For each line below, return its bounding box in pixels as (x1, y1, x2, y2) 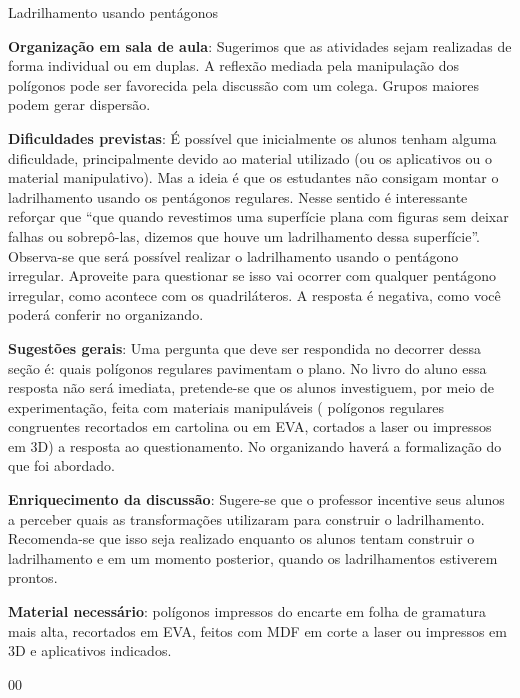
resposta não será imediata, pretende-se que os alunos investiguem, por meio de (8, 377, 494, 398)
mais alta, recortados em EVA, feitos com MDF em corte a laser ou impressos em (8, 620, 507, 641)
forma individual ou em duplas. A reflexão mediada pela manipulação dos (8, 55, 459, 76)
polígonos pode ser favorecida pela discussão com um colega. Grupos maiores (8, 74, 479, 95)
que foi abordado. (8, 455, 116, 476)
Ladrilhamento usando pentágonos (8, 2, 219, 22)
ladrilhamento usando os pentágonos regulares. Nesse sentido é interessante (8, 186, 468, 207)
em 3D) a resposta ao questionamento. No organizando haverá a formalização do (8, 435, 502, 456)
